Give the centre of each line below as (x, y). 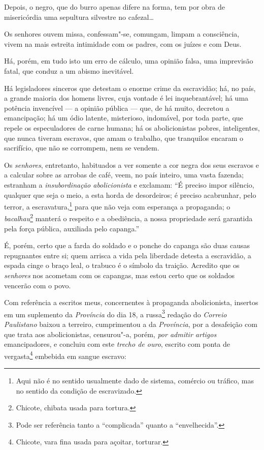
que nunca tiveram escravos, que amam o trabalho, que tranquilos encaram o (124, 138)
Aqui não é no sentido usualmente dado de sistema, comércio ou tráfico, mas (135, 381)
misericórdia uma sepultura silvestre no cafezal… (79, 17)
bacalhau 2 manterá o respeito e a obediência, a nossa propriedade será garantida (128, 217)
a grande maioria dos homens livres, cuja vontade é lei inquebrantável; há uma (126, 98)
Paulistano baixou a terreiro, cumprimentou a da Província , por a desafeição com (131, 324)
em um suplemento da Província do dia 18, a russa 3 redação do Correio (115, 313)
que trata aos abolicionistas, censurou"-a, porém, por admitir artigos (110, 334)
